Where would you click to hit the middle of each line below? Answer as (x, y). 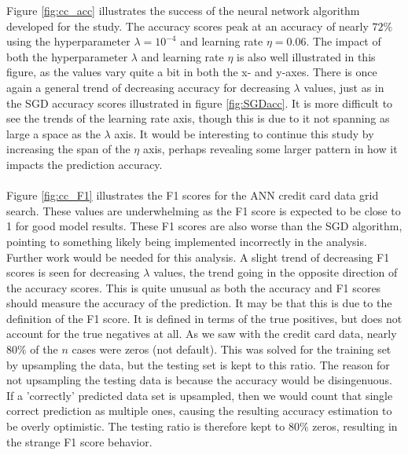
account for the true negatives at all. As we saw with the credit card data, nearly (202, 334)
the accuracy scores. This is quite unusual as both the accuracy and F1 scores (194, 287)
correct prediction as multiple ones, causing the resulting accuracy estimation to (199, 411)
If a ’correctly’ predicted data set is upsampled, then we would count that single (200, 395)
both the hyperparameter (67, 56)
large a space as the (53, 133)
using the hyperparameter (68, 41)
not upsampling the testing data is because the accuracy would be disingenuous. (199, 380)
